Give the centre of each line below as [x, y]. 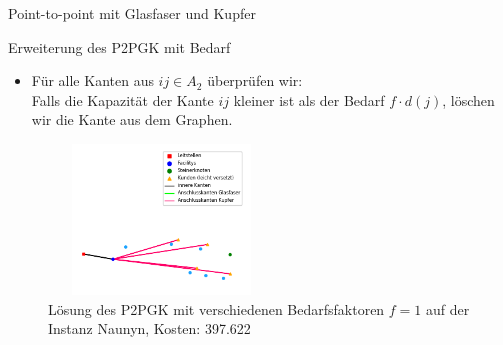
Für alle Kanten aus [92, 80]
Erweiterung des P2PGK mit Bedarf [119, 46]
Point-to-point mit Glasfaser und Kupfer [132, 13]
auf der [448, 308]
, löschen [468, 99]
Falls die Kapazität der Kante [122, 99]
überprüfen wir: [255, 80]
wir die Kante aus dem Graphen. [132, 119]
